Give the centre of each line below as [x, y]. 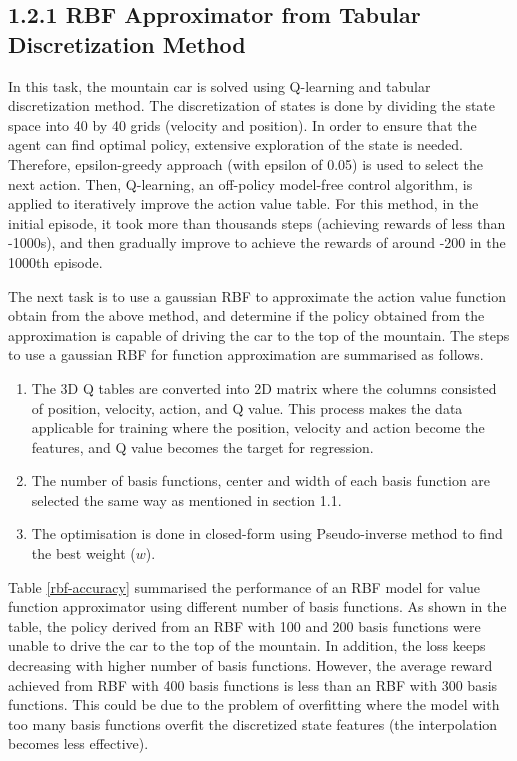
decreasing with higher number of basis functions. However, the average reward [250, 665]
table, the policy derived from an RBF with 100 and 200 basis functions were [244, 625]
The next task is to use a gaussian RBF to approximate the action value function [257, 295]
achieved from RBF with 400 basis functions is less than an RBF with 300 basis [253, 684]
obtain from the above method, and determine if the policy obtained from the [246, 315]
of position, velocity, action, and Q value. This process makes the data [247, 407]
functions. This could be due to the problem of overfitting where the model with [254, 704]
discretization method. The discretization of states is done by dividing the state [252, 105]
